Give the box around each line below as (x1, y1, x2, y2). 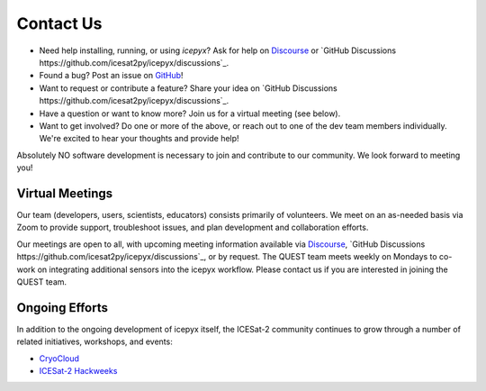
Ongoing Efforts (16, 300, 108, 315)
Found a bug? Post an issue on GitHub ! (39, 70, 184, 81)
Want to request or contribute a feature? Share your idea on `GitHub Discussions (39, 82, 337, 94)
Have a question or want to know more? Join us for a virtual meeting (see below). (39, 108, 341, 119)
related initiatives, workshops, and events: (16, 336, 173, 347)
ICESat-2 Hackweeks (39, 366, 118, 376)
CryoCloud (39, 352, 80, 364)
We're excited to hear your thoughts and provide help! (39, 133, 239, 144)
